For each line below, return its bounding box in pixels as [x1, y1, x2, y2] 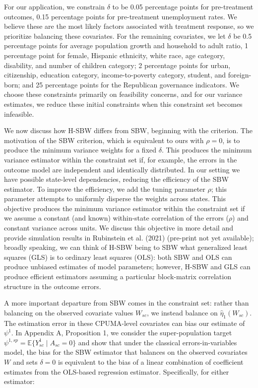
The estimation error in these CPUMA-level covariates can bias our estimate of [4, 317, 245, 328]
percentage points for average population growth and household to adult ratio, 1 [4, 40, 248, 51]
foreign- [228, 70, 252, 80]
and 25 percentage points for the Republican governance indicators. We [22, 79, 239, 89]
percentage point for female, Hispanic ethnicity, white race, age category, [4, 50, 225, 60]
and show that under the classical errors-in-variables [78, 337, 237, 347]
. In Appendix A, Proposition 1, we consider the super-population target [11, 327, 232, 338]
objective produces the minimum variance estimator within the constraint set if [4, 203, 245, 213]
